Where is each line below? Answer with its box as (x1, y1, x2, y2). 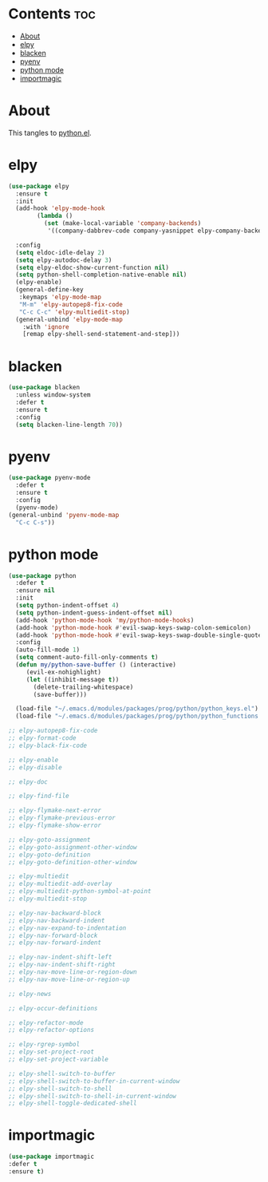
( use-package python (8, 571, 77, 579)
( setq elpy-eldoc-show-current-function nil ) (15, 263, 170, 271)
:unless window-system (15, 391, 91, 399)
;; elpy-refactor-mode (8, 1018, 84, 1026)
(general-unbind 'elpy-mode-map (15, 315, 124, 323)
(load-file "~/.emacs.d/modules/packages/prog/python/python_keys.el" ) (15, 705, 259, 713)
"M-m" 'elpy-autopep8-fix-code (18, 300, 124, 308)
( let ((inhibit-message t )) (26, 675, 120, 683)
